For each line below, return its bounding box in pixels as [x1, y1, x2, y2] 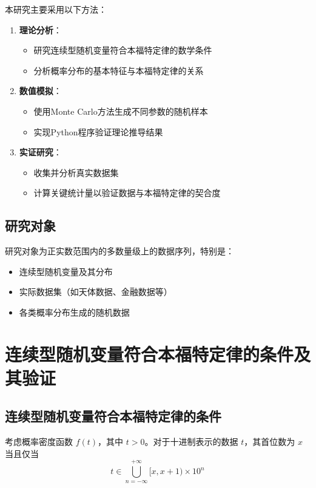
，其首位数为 [244, 435, 295, 448]
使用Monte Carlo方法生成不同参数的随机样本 [33, 104, 208, 117]
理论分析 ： [19, 23, 62, 36]
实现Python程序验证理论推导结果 [33, 125, 163, 138]
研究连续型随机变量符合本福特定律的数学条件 [33, 44, 212, 56]
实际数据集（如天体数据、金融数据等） [19, 285, 172, 298]
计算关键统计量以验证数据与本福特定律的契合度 [33, 186, 221, 199]
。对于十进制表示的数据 [144, 435, 238, 448]
